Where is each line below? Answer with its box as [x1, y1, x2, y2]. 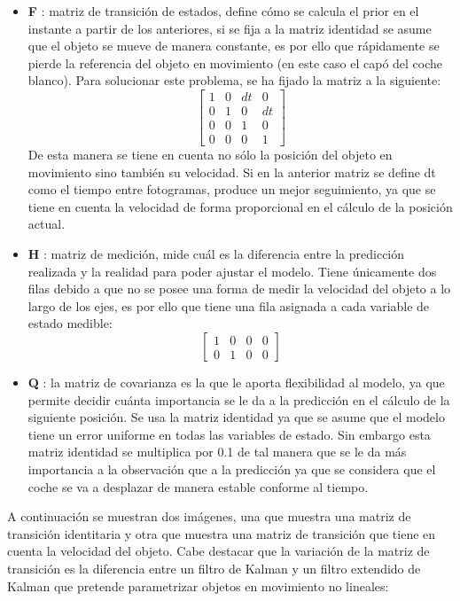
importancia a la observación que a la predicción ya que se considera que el [27, 460, 436, 478]
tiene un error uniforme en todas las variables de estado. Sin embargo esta [27, 425, 431, 443]
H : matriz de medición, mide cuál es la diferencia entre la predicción [27, 245, 405, 263]
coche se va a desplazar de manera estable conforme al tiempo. [27, 477, 369, 496]
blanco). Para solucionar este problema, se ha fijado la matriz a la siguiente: [27, 71, 441, 90]
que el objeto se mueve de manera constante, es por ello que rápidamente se [27, 36, 440, 55]
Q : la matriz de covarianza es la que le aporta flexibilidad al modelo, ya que [27, 373, 445, 392]
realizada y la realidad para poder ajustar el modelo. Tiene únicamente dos [27, 261, 437, 280]
